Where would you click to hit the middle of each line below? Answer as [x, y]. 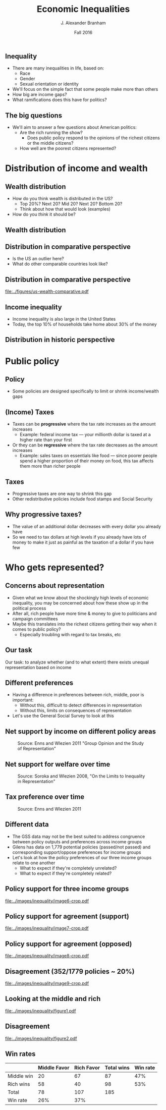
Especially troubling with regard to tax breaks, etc [70, 634]
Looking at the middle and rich [53, 999]
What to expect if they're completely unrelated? [68, 868]
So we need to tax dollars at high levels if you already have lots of [79, 537]
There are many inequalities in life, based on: [58, 68]
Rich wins [19, 1084]
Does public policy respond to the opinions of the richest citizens [93, 138]
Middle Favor [54, 1068]
